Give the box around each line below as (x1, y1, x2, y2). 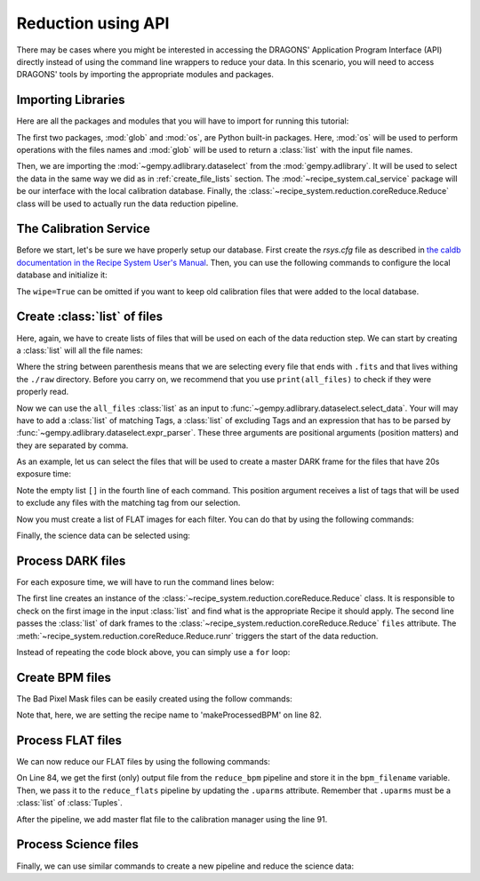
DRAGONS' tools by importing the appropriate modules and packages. (16, 69, 275, 80)
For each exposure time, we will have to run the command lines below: (16, 576, 275, 587)
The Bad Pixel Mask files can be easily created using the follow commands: (16, 693, 292, 704)
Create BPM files (16, 669, 111, 685)
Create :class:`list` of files (16, 309, 164, 324)
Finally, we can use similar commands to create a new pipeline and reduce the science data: (16, 861, 355, 871)
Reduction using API (16, 13, 170, 33)
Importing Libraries (16, 92, 125, 108)
